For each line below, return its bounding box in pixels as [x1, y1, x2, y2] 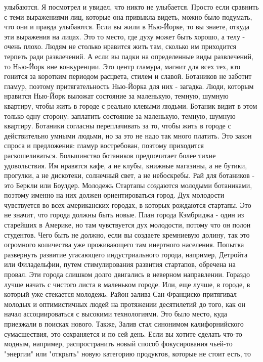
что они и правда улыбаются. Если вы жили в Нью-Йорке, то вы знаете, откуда [4, 21, 250, 32]
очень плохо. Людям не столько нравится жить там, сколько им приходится [4, 41, 236, 52]
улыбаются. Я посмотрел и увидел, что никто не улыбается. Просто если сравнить [4, 2, 259, 12]
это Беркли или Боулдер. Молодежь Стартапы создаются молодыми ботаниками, [4, 179, 252, 190]
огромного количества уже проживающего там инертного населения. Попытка [4, 239, 244, 250]
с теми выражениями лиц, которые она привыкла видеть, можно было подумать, [4, 11, 252, 22]
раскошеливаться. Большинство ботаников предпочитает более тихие [4, 150, 216, 160]
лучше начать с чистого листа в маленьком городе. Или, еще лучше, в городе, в [4, 279, 250, 289]
